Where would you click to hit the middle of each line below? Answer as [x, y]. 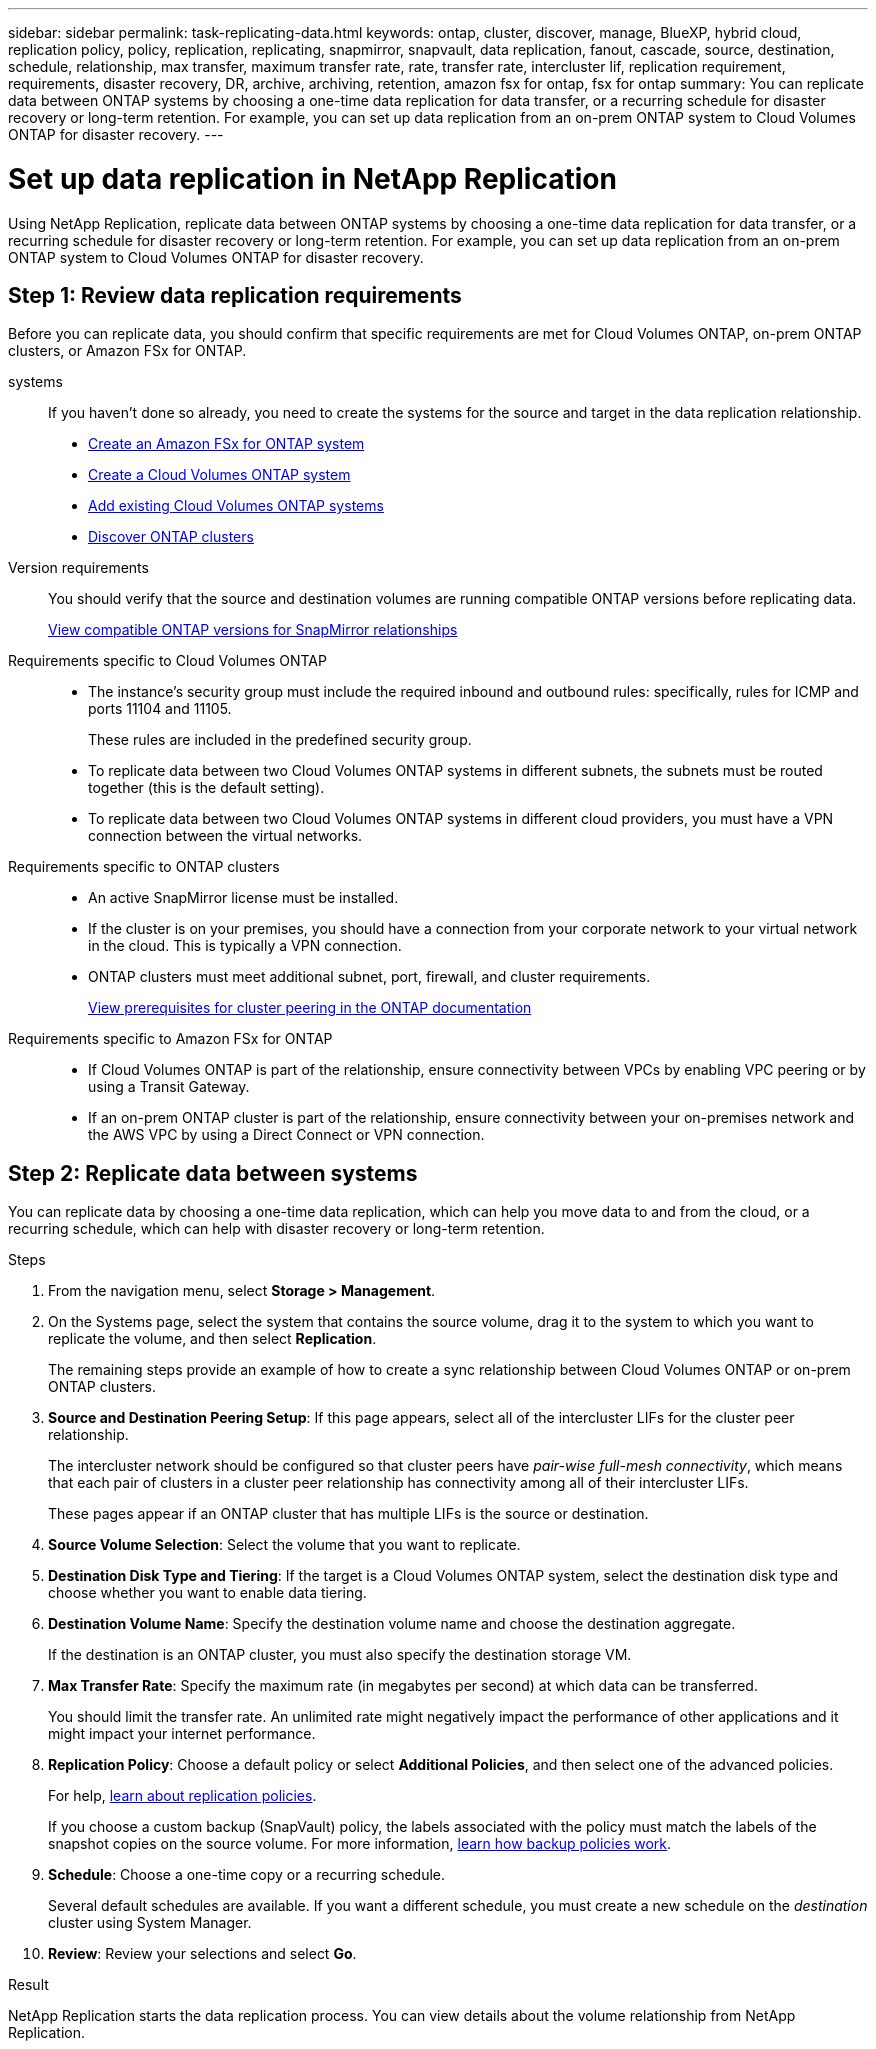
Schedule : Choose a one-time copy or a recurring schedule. [247, 1875]
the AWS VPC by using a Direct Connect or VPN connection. [286, 1135]
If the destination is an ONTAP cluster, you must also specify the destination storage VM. [340, 1655]
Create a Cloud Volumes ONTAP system [219, 475]
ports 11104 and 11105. [160, 709]
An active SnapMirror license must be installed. [243, 898]
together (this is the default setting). [206, 788]
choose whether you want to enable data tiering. [207, 1593]
